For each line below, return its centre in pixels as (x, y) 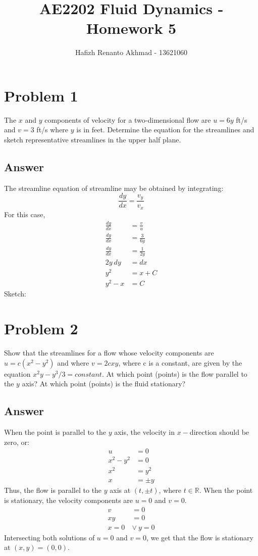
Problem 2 (41, 328)
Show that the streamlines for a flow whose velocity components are (109, 353)
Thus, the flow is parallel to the (53, 490)
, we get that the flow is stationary (200, 537)
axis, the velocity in (145, 432)
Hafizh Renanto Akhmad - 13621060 (131, 52)
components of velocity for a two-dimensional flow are (128, 119)
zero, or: (17, 442)
